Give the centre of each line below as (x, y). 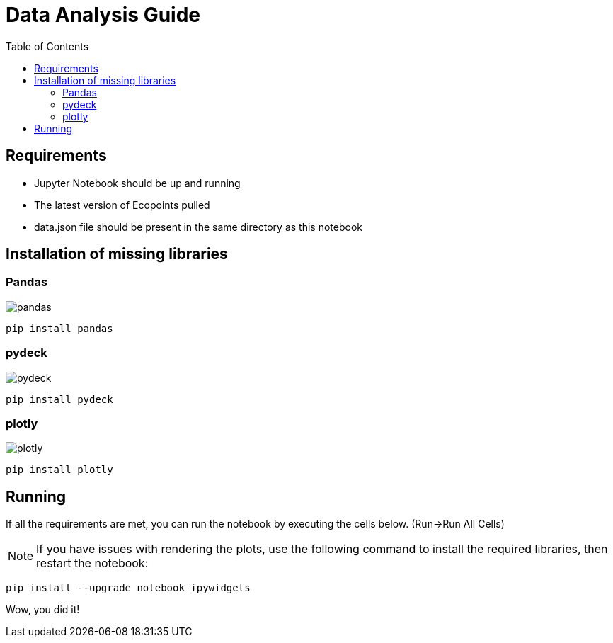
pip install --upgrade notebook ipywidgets (128, 588)
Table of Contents (47, 46)
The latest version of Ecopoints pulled (122, 205)
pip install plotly (59, 470)
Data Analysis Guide (103, 15)
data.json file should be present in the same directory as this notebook (198, 227)
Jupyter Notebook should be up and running (137, 183)
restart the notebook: (92, 563)
